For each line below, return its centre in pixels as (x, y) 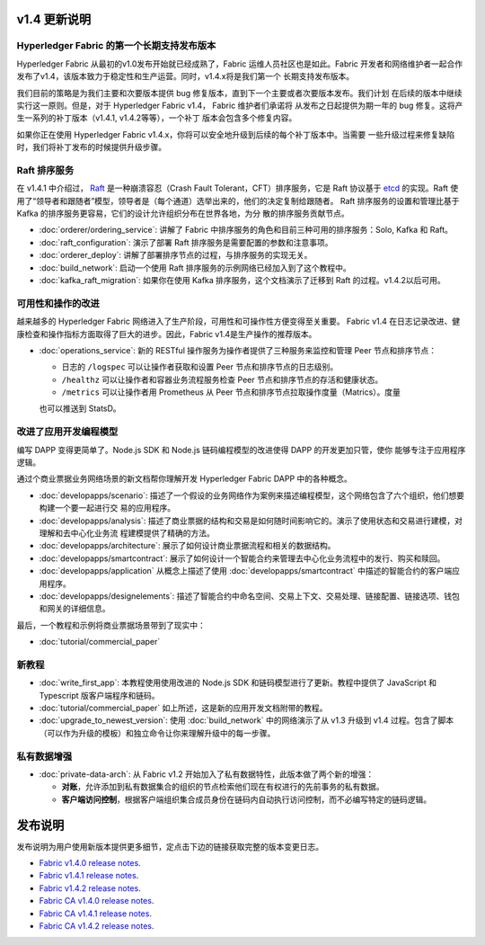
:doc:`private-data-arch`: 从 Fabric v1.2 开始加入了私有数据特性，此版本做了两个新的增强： (207, 774)
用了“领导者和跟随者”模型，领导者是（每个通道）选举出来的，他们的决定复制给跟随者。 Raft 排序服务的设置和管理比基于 (238, 201)
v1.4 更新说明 (54, 19)
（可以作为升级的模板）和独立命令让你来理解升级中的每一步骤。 (157, 733)
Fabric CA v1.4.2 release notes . (97, 925)
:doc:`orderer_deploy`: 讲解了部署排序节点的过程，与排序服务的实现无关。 (176, 255)
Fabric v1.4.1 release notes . (89, 876)
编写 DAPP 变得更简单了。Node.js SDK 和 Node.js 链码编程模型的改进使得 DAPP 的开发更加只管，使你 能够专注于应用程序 (241, 450)
